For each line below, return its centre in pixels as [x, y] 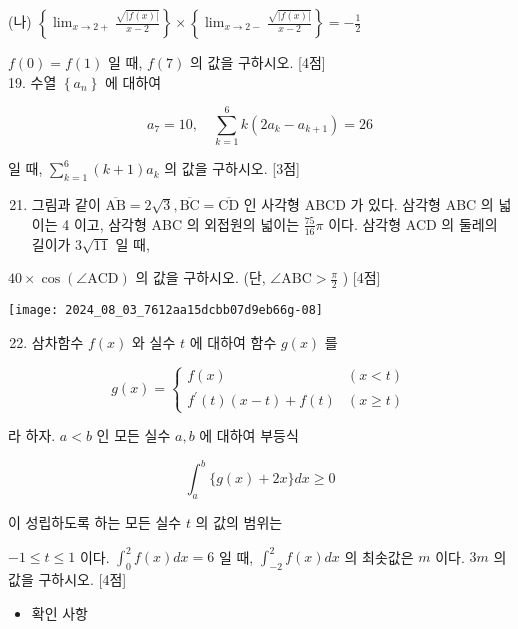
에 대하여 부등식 [249, 435]
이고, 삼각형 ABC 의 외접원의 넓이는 [186, 223]
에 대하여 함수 [233, 341]
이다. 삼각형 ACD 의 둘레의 [413, 223]
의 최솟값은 [379, 556]
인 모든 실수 [133, 435]
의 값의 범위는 [239, 522]
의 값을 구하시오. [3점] [232, 168]
